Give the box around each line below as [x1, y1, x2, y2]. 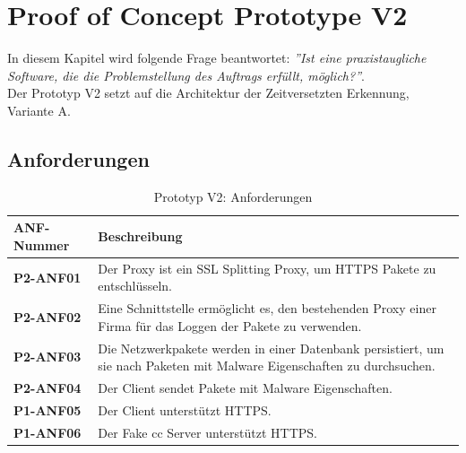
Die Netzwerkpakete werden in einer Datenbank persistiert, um [98, 338, 444, 357]
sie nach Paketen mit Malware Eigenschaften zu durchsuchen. [98, 356, 436, 375]
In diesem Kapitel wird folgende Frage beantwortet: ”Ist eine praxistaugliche [7, 48, 427, 67]
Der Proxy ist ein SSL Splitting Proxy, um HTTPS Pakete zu [98, 258, 436, 277]
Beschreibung [98, 227, 183, 246]
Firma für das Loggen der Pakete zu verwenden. [98, 316, 362, 335]
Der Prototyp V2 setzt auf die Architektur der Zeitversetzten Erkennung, [7, 83, 410, 102]
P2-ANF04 [13, 379, 82, 397]
